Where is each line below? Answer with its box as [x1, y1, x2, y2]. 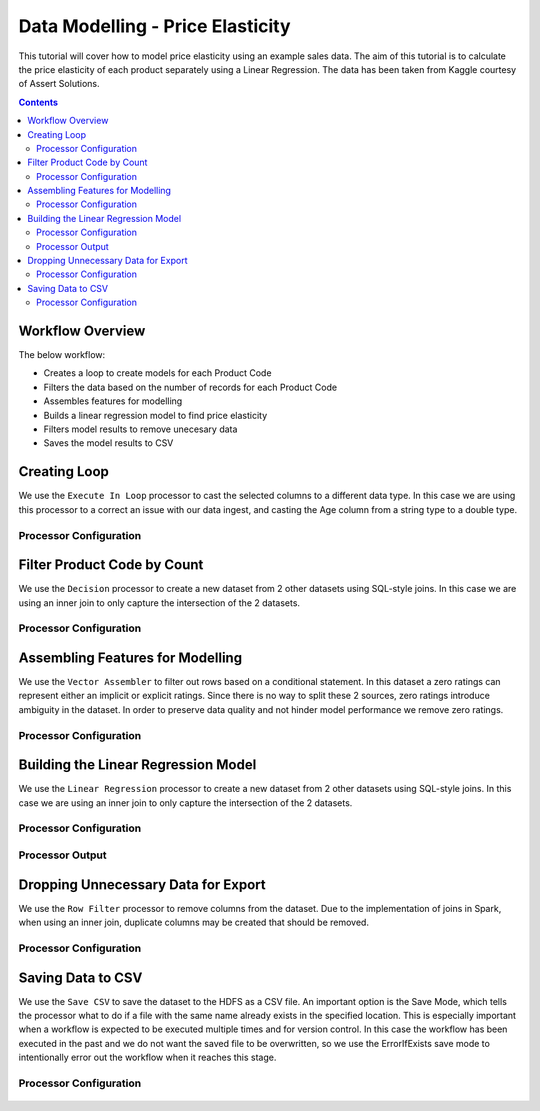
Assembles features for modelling [43, 395, 183, 407]
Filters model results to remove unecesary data [43, 423, 238, 435]
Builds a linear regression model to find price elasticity [43, 409, 268, 421]
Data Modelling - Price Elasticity [18, 15, 291, 37]
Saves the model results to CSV [43, 437, 174, 449]
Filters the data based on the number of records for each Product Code [43, 381, 338, 393]
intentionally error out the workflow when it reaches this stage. [18, 1051, 277, 1064]
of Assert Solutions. [18, 78, 100, 90]
